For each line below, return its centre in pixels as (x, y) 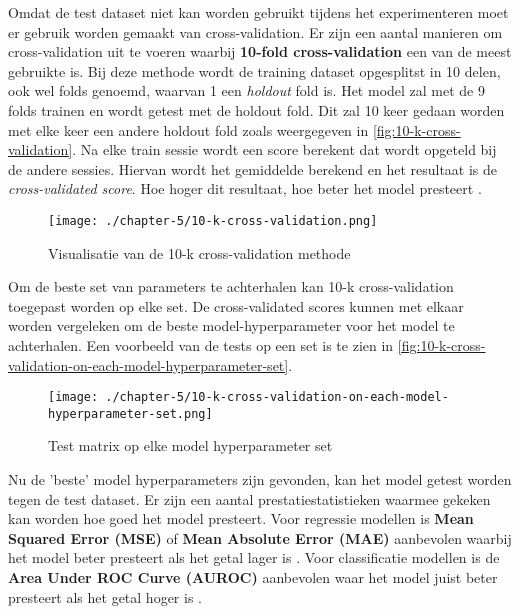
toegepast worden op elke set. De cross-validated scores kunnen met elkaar (236, 305)
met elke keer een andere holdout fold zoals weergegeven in (188, 129)
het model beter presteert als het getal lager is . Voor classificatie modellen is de (254, 557)
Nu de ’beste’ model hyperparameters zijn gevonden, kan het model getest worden (260, 479)
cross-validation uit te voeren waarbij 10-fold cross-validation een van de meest (260, 51)
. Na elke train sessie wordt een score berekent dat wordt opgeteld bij (284, 149)
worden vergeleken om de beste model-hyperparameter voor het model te (231, 325)
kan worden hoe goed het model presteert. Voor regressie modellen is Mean (241, 518)
